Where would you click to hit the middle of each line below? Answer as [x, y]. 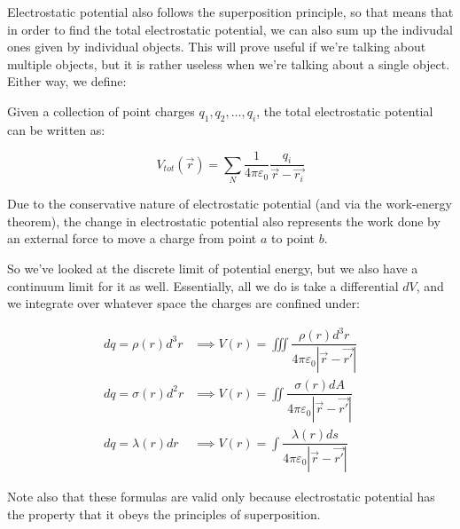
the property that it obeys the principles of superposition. [164, 513]
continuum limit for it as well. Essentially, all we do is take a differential [203, 285]
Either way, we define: [67, 81]
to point [293, 238]
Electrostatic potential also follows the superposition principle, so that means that [230, 12]
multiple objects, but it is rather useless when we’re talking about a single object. [229, 63]
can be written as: [56, 129]
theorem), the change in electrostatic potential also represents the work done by [224, 221]
